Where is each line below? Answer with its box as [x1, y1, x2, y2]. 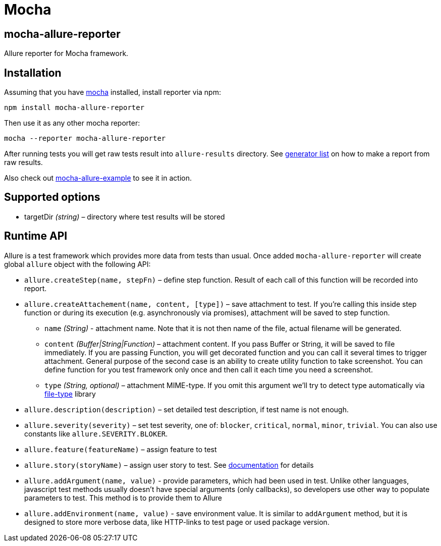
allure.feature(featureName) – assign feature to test [24, 445, 217, 454]
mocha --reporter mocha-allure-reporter [4, 134, 166, 143]
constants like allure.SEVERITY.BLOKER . [24, 429, 168, 438]
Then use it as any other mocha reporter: [4, 119, 140, 128]
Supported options [4, 191, 100, 204]
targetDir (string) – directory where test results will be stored [24, 212, 225, 221]
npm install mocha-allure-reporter [4, 103, 145, 112]
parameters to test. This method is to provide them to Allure [24, 493, 222, 502]
